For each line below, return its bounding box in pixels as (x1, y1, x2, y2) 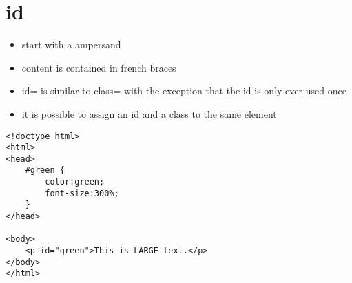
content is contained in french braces (21, 60, 176, 74)
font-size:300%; (45, 188, 119, 198)
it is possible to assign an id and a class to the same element (21, 106, 277, 120)
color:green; (45, 177, 105, 187)
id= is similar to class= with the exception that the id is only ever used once (21, 83, 346, 98)
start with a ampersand (21, 37, 121, 52)
